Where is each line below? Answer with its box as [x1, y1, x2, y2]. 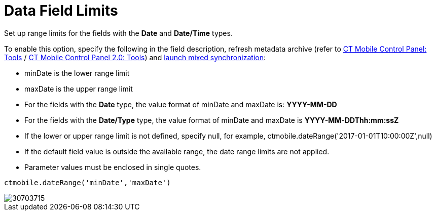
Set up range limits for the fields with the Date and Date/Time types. [4, 28, 233, 37]
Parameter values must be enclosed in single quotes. [24, 162, 201, 171]
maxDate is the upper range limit [24, 84, 133, 93]
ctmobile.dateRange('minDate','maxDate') [4, 178, 171, 187]
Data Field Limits [4, 2, 118, 19]
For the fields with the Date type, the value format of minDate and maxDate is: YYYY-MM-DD [24, 100, 337, 109]
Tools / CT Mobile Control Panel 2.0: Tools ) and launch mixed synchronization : [4, 53, 266, 62]
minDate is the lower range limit [24, 68, 130, 77]
